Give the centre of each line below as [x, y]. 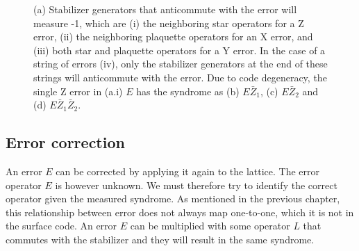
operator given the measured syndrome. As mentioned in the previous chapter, [173, 199]
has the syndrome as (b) [188, 91]
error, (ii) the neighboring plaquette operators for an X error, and [173, 37]
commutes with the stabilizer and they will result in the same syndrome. [160, 239]
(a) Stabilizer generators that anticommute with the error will [165, 9]
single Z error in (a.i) [78, 91]
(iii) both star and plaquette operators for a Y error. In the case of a [179, 50]
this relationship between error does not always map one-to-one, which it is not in [180, 212]
